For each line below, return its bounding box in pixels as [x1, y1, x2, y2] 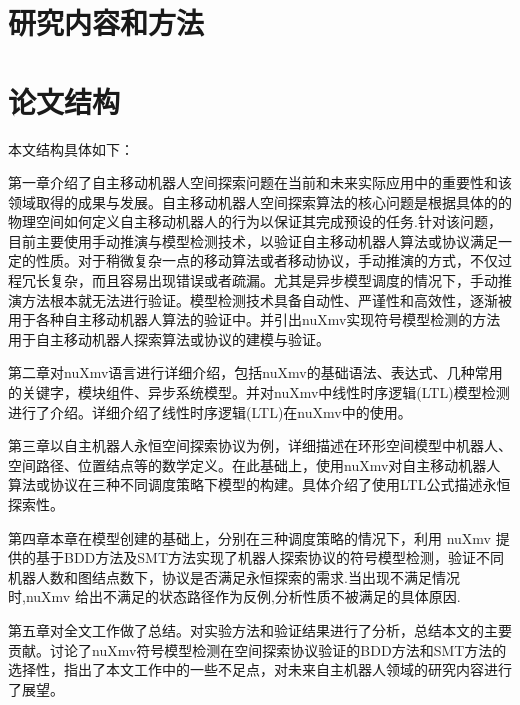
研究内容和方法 [8, 2, 205, 43]
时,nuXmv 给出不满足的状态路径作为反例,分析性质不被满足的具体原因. [8, 586, 461, 607]
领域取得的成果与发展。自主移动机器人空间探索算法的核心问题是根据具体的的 [8, 191, 512, 212]
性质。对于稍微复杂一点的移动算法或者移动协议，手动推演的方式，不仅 [35, 250, 498, 271]
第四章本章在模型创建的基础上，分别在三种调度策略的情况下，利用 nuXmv [8, 527, 491, 548]
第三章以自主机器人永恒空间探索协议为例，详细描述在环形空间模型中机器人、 [8, 435, 512, 456]
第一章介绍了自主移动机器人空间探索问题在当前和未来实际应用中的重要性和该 [8, 172, 512, 193]
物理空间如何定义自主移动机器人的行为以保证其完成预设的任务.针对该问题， [8, 211, 502, 232]
